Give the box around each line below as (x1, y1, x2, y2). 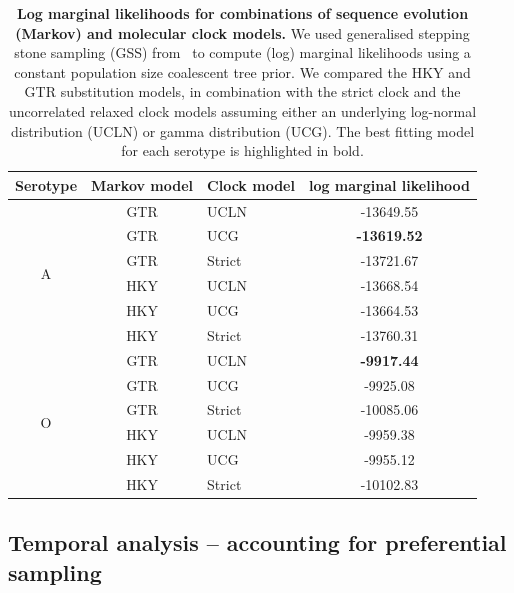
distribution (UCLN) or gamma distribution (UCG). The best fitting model (10, 120, 475, 141)
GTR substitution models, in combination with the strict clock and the (24, 81, 461, 102)
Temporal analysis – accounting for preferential (8, 527, 507, 558)
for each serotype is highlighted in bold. (121, 140, 364, 161)
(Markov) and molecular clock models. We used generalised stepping (15, 22, 470, 43)
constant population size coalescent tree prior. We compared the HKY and (14, 61, 471, 82)
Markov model (91, 174, 194, 195)
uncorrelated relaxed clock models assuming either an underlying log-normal (8, 100, 477, 121)
